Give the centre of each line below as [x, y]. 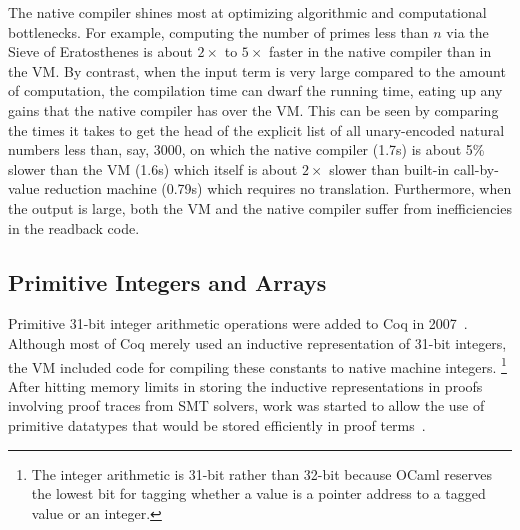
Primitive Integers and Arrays [167, 281]
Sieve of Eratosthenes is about [100, 51]
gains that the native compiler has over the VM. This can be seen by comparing [253, 109]
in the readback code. [74, 227]
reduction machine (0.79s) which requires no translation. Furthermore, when [278, 188]
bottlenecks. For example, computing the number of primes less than [218, 31]
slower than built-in [389, 168]
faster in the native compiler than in [380, 51]
